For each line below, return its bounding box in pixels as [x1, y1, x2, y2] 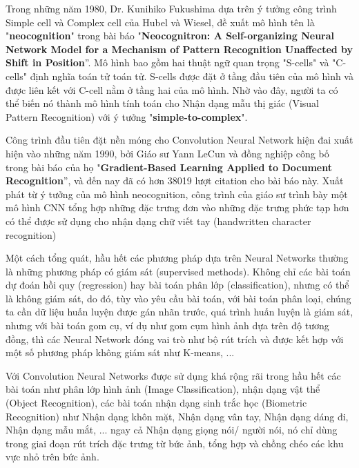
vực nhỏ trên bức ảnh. [6, 449, 99, 464]
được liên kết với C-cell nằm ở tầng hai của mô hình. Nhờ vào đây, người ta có [6, 82, 338, 97]
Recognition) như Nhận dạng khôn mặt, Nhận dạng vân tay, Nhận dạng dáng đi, [6, 409, 349, 423]
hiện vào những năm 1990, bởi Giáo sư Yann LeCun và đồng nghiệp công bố [6, 146, 329, 160]
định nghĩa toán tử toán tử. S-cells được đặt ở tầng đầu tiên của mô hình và [30, 68, 353, 83]
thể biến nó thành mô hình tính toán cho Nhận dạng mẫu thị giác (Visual [6, 96, 319, 110]
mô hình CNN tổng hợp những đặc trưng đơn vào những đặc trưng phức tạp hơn [6, 200, 349, 215]
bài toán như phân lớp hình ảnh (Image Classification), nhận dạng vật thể [6, 382, 320, 396]
